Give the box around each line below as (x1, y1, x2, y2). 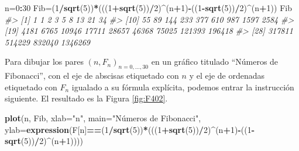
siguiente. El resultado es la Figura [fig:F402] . (5, 92, 168, 104)
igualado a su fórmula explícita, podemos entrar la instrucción (71, 80, 294, 93)
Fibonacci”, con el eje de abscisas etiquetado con (5, 69, 179, 82)
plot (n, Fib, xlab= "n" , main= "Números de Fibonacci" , (5, 111, 201, 124)
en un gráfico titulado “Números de (151, 55, 279, 68)
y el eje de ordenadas (189, 69, 265, 82)
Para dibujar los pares (5, 55, 84, 68)
